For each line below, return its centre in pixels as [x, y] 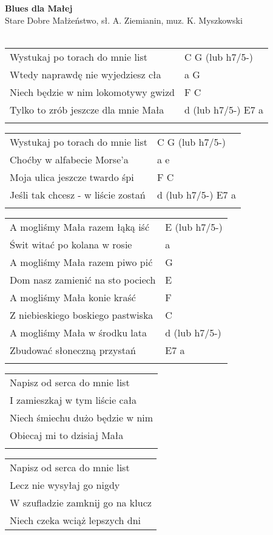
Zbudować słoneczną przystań [73, 350]
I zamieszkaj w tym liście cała [73, 400]
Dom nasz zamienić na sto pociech [83, 279]
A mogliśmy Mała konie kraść [73, 297]
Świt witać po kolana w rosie [71, 244]
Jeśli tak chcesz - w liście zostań [78, 194]
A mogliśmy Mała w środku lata [79, 332]
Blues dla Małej [39, 8]
